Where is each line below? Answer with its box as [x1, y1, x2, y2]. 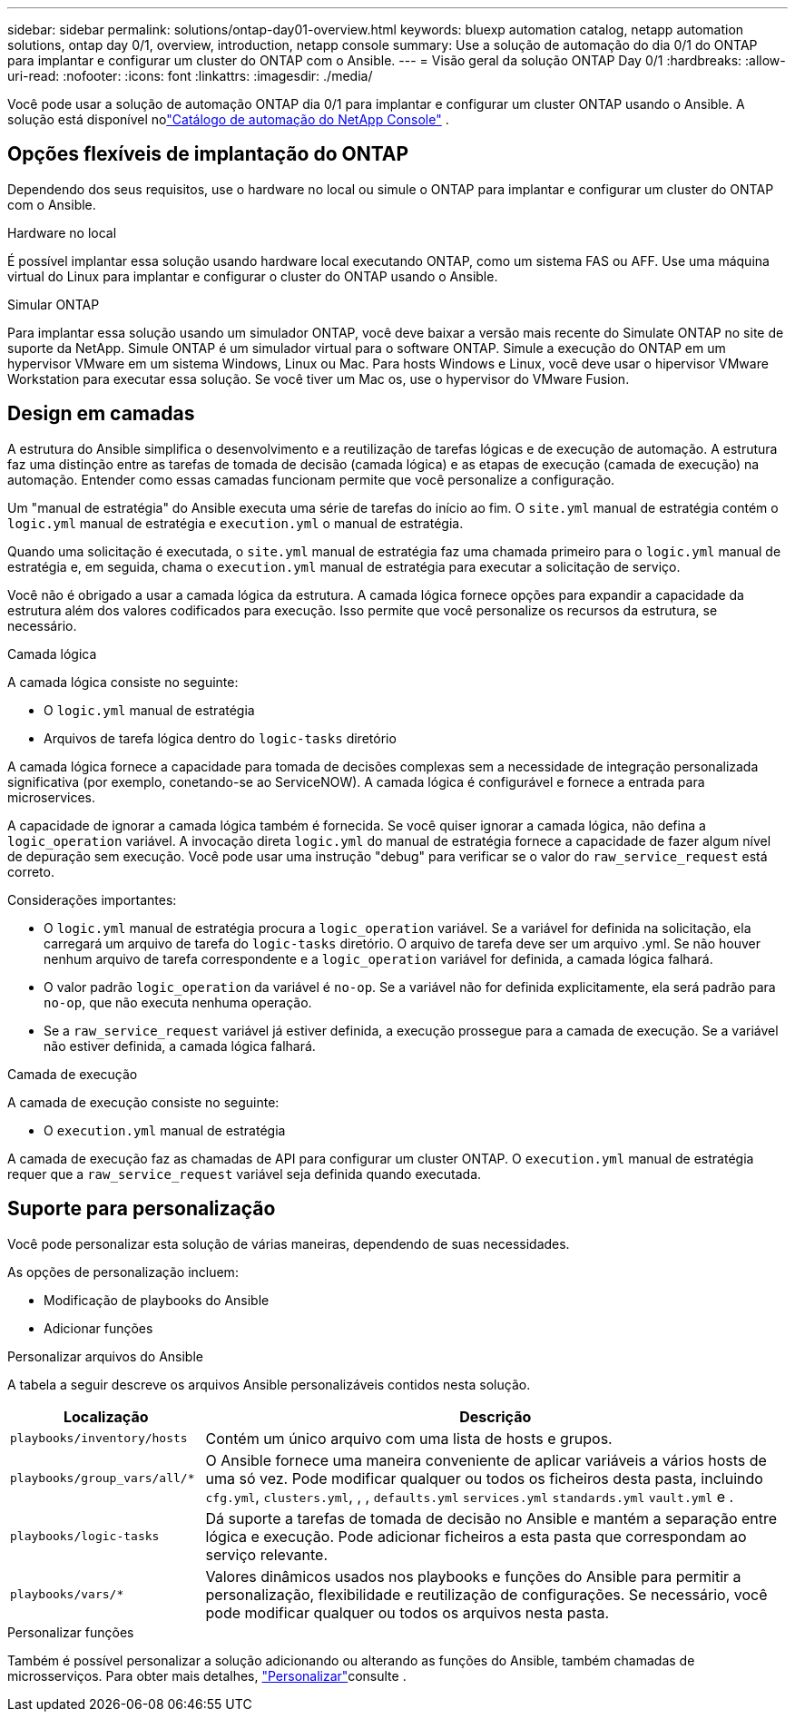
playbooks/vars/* [10, 1587, 124, 1602]
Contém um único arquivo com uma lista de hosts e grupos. [205, 1429, 613, 1448]
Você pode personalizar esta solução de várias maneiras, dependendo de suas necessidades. [7, 1235, 570, 1252]
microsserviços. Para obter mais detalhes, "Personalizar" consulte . [7, 1667, 407, 1684]
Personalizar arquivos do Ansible [7, 1348, 203, 1364]
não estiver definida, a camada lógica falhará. [44, 1037, 316, 1054]
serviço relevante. [205, 1545, 328, 1564]
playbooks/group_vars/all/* [10, 1471, 195, 1486]
